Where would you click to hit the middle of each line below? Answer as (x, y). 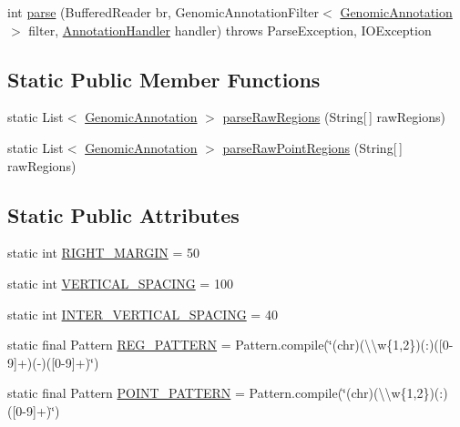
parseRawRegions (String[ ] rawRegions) (334, 117)
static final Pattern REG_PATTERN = (119, 345)
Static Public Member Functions (164, 79)
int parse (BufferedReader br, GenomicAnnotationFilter (164, 12)
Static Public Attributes (123, 214)
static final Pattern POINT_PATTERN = (126, 393)
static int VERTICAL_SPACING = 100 (120, 283)
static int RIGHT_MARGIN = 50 (104, 253)
